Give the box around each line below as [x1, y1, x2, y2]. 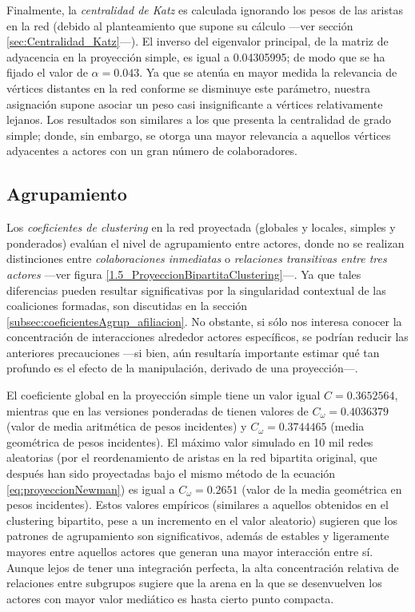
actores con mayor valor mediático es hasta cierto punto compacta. [6, 590, 334, 606]
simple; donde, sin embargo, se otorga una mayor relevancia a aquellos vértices [6, 126, 391, 143]
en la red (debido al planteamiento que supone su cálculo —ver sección [6, 17, 353, 34]
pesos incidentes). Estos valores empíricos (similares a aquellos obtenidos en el [6, 496, 389, 513]
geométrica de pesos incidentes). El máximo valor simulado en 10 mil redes [6, 433, 373, 450]
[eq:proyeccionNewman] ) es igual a [6, 480, 175, 497]
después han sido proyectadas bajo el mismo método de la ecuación [6, 465, 336, 482]
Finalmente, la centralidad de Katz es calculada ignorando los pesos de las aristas [6, 2, 403, 18]
